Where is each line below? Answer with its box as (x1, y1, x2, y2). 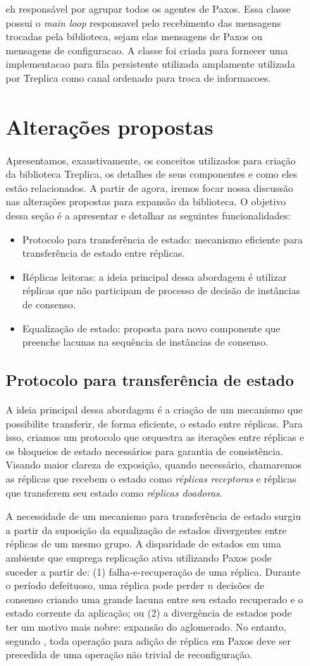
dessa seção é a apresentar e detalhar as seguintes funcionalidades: (6, 208, 291, 223)
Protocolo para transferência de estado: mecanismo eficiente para (22, 231, 303, 246)
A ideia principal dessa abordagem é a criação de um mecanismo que (6, 402, 303, 417)
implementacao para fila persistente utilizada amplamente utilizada (6, 56, 295, 71)
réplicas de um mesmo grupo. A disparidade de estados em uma (6, 536, 281, 551)
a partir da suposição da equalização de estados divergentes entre (6, 522, 287, 537)
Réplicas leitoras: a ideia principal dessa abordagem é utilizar (22, 269, 287, 284)
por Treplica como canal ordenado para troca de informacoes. (6, 70, 271, 85)
